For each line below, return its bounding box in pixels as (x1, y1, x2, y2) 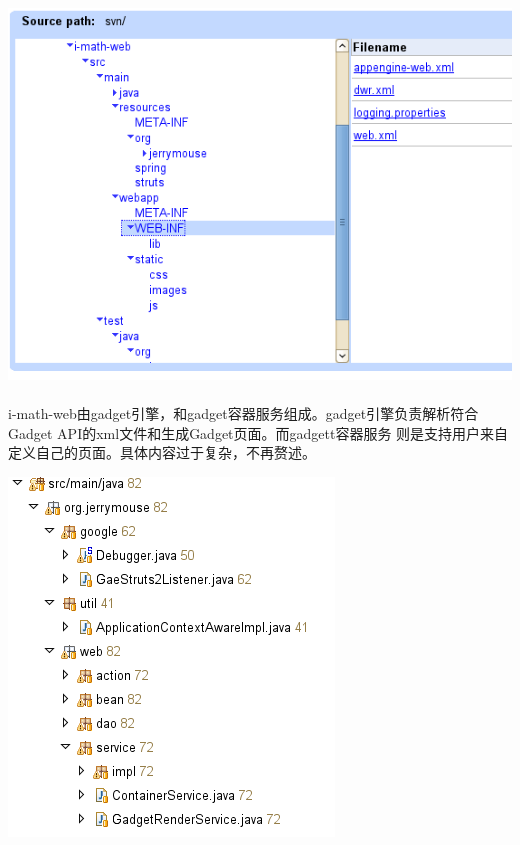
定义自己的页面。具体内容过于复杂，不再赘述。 (8, 442, 316, 463)
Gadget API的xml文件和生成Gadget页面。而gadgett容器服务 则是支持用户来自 (8, 422, 509, 443)
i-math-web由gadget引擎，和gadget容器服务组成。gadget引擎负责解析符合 (8, 403, 479, 424)
